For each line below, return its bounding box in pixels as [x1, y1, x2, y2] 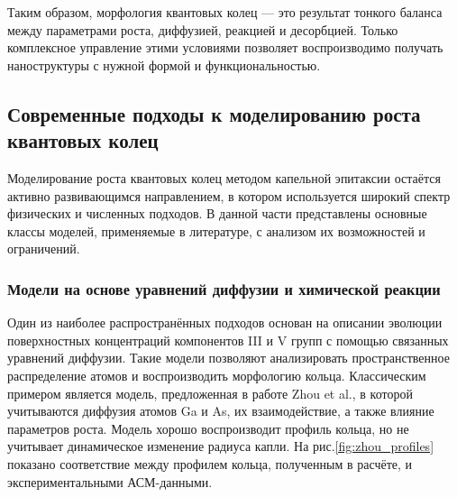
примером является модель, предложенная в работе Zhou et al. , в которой [7, 383, 413, 402]
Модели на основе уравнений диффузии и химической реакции [7, 277, 441, 299]
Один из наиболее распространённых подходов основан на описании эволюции [7, 313, 443, 332]
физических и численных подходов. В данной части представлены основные [7, 204, 427, 223]
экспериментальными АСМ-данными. [7, 472, 213, 491]
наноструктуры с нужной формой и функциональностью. [7, 55, 321, 74]
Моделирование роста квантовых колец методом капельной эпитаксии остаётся [7, 168, 441, 187]
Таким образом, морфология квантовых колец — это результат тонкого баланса [7, 3, 443, 21]
